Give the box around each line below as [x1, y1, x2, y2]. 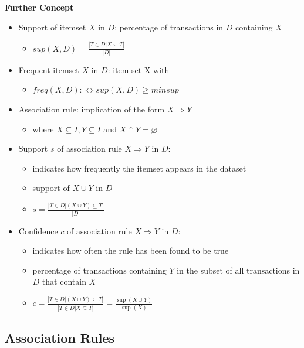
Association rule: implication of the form [18, 103, 165, 115]
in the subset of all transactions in [177, 264, 300, 276]
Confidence [18, 224, 58, 237]
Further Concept [5, 1, 74, 13]
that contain [42, 275, 86, 288]
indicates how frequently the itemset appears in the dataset [32, 162, 246, 174]
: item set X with [107, 63, 170, 76]
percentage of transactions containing [32, 264, 167, 276]
